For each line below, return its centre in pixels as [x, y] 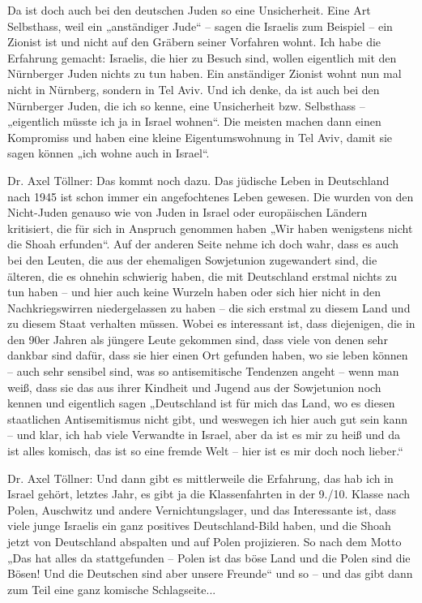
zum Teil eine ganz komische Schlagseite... [112, 589]
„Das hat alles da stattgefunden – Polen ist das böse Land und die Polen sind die [209, 557]
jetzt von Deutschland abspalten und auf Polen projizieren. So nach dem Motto [205, 541]
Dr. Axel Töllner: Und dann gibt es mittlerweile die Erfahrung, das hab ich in [200, 478]
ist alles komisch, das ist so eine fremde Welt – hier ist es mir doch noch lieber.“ [205, 451]
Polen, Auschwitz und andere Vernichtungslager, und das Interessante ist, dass [202, 509]
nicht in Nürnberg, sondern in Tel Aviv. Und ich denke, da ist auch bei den [194, 89]
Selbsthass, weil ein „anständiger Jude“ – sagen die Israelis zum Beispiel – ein [200, 26]
